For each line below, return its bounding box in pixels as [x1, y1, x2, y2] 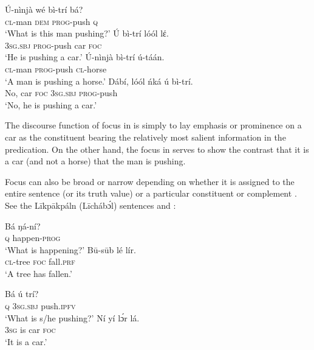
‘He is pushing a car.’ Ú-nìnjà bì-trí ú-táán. [5, 51, 165, 63]
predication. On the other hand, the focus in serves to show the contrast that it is [5, 142, 309, 155]
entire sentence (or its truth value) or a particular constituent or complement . [5, 187, 297, 200]
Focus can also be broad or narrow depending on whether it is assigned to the [5, 175, 295, 187]
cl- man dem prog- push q [5, 15, 98, 27]
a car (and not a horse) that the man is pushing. [5, 155, 186, 167]
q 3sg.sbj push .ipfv [5, 299, 76, 312]
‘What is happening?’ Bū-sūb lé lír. [5, 243, 136, 256]
